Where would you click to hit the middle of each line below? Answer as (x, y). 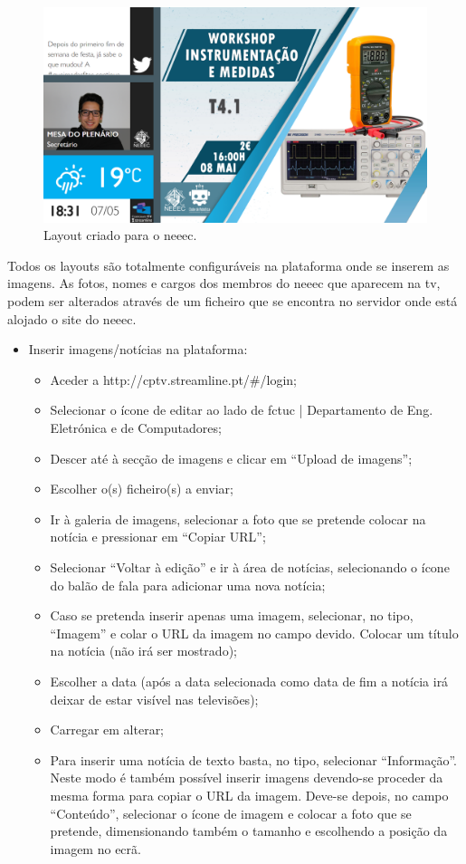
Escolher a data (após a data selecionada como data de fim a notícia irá (249, 681)
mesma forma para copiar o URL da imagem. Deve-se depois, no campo (249, 795)
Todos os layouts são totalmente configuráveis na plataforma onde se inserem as (228, 265)
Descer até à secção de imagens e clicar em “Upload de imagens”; (231, 458)
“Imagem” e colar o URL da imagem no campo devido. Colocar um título (254, 633)
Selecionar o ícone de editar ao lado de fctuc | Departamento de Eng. (242, 410)
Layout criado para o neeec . (120, 235)
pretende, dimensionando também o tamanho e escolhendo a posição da (249, 831)
